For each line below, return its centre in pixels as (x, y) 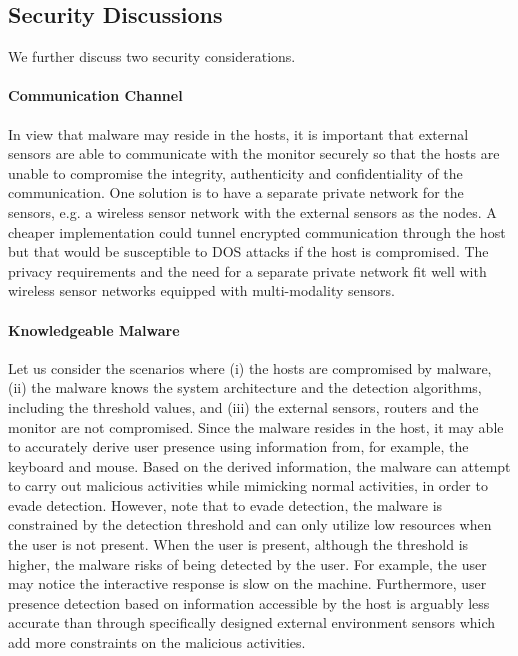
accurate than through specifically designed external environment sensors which (252, 622)
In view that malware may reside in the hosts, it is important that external (238, 133)
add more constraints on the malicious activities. (157, 642)
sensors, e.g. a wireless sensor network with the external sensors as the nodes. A (252, 211)
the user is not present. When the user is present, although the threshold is (238, 544)
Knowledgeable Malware (94, 329)
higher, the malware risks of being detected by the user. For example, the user (247, 563)
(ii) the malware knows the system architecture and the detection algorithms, (245, 387)
